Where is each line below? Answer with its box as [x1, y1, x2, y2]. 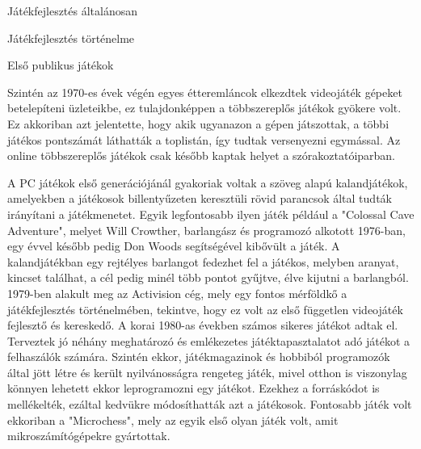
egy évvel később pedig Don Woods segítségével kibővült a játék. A [7, 237, 340, 254]
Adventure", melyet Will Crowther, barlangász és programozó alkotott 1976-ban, [7, 221, 406, 238]
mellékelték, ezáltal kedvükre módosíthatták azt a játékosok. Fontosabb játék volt [7, 396, 412, 413]
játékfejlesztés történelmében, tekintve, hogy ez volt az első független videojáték [7, 300, 403, 317]
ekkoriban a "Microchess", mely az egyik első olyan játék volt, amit [7, 411, 339, 428]
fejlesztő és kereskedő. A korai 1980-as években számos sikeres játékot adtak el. [7, 317, 398, 334]
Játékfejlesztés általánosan [7, 2, 138, 19]
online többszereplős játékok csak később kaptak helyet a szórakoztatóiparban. [7, 147, 396, 164]
